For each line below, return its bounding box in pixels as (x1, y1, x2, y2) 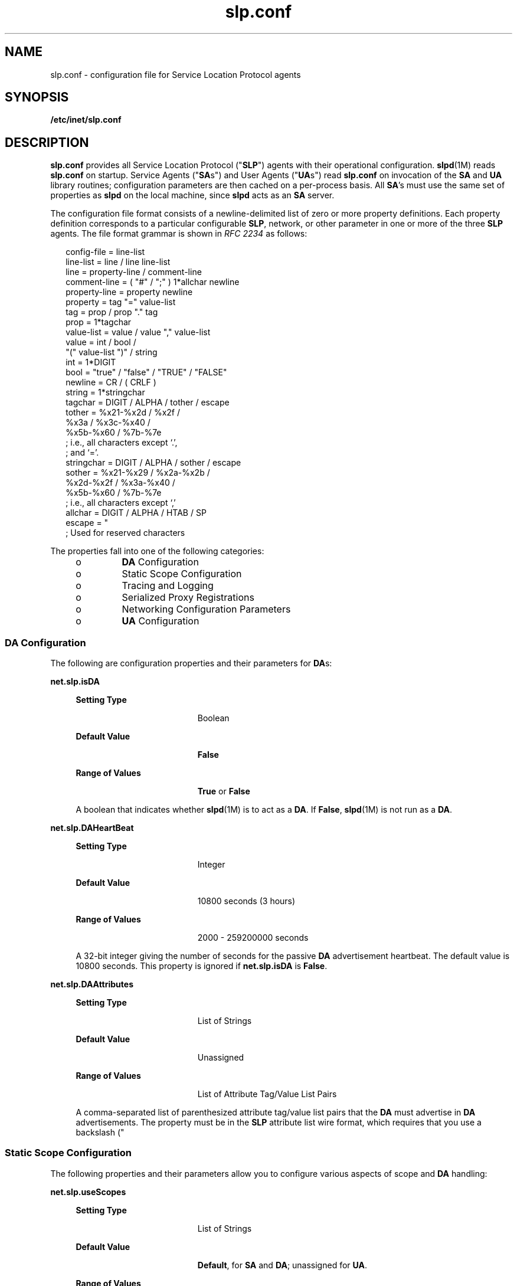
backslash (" (76, 1127, 125, 1138)
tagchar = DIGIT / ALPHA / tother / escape (66, 397, 230, 408)
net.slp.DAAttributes (50, 979, 134, 990)
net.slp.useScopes (50, 1186, 126, 1197)
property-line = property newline (66, 287, 193, 297)
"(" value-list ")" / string (66, 347, 158, 358)
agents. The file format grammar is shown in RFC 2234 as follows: (50, 228, 307, 239)
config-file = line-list (66, 247, 145, 257)
